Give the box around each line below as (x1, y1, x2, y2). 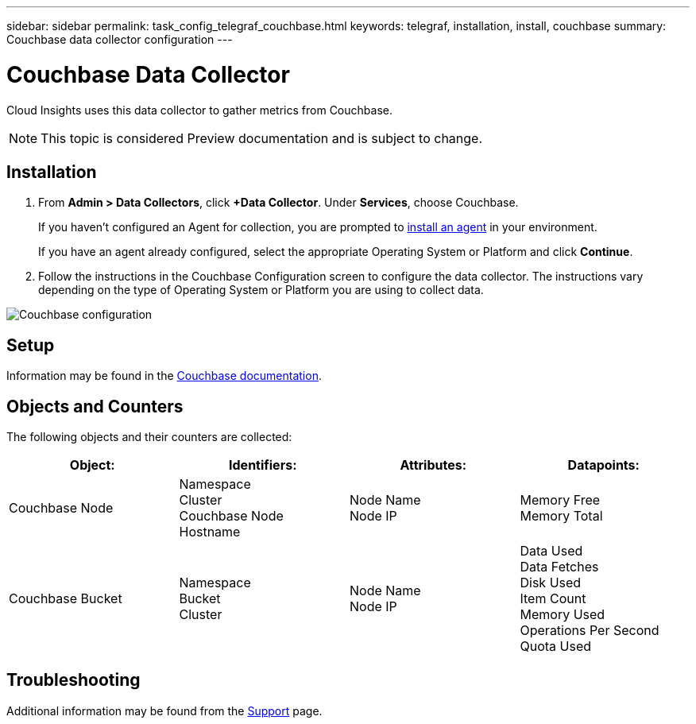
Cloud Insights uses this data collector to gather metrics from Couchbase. (6, 103, 392, 117)
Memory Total (520, 508, 603, 525)
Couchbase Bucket (9, 590, 122, 607)
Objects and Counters (6, 396, 184, 416)
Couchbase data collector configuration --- (6, 33, 233, 46)
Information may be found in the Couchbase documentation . (6, 369, 322, 383)
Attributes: (400, 457, 467, 474)
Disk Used (520, 575, 582, 591)
